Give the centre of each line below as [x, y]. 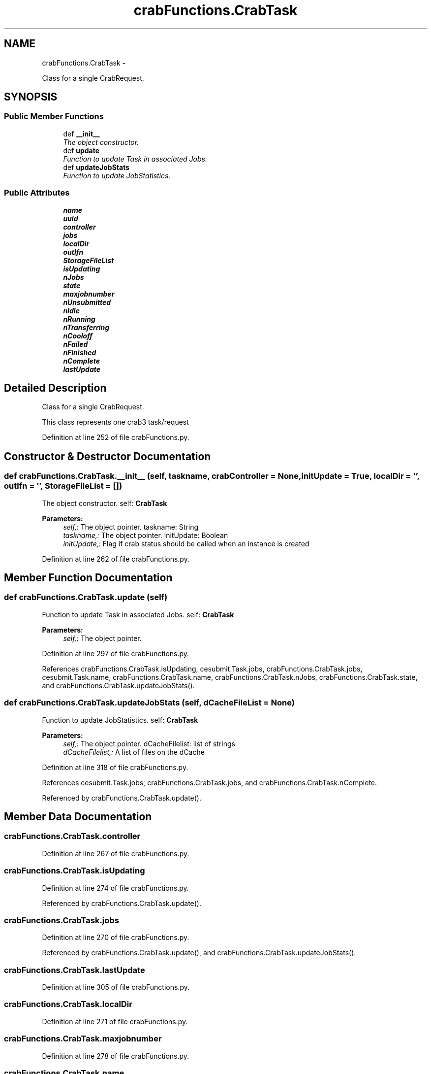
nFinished [80, 352]
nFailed [76, 344]
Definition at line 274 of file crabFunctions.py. [115, 888]
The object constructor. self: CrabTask [105, 503]
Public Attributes [37, 193]
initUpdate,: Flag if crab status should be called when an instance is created [186, 543]
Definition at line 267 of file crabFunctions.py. [116, 853]
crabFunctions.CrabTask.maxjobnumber [83, 1039]
